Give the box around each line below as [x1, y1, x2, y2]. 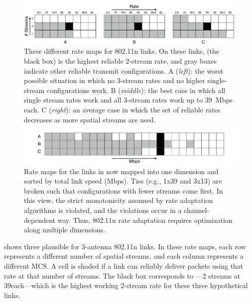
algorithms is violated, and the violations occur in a [24, 205, 182, 215]
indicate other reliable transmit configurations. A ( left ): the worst [24, 65, 224, 76]
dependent [24, 214, 56, 225]
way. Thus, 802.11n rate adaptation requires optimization [57, 214, 233, 225]
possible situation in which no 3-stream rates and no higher [24, 75, 205, 86]
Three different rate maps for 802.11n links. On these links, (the [24, 46, 220, 56]
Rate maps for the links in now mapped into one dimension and [24, 166, 219, 176]
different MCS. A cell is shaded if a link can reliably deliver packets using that [4, 260, 244, 271]
